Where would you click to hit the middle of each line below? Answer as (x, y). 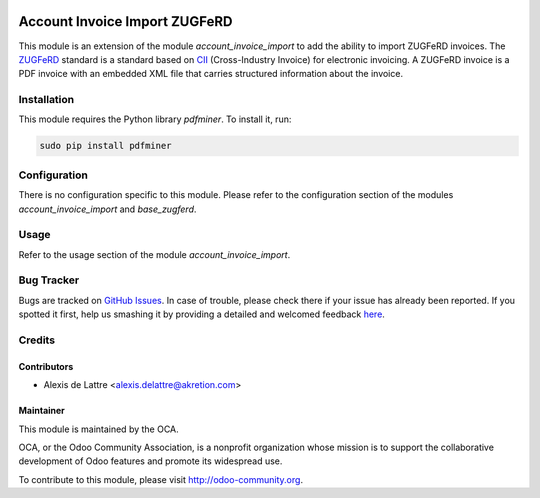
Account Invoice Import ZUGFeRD (125, 21)
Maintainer (41, 411)
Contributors (46, 366)
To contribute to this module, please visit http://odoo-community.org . (161, 479)
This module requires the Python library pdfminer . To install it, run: (155, 119)
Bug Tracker (49, 280)
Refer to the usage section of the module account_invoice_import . (154, 254)
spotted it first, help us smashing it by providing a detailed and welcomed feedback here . (201, 314)
